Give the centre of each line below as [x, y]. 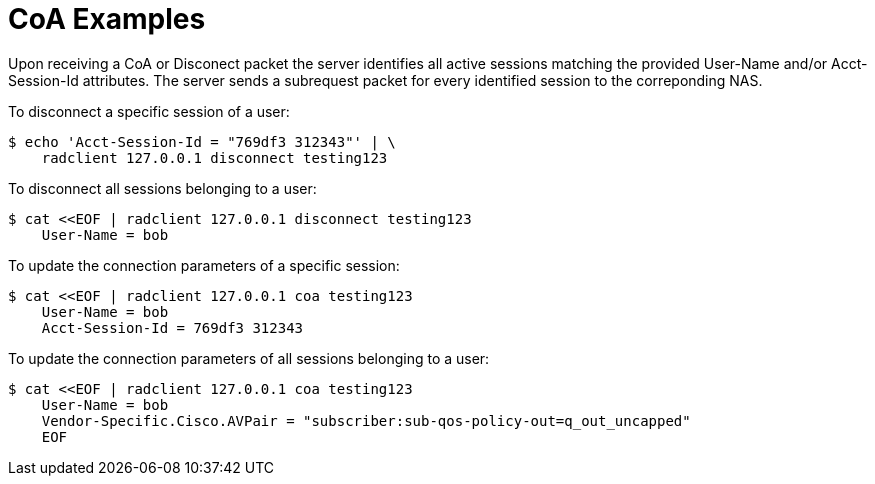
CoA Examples [107, 19]
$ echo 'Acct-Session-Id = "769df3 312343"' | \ [202, 141]
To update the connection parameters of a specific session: [204, 265]
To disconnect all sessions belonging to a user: [162, 188]
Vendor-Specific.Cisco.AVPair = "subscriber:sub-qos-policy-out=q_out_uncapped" [366, 420]
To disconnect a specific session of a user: [149, 111]
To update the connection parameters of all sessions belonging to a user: [249, 358]
